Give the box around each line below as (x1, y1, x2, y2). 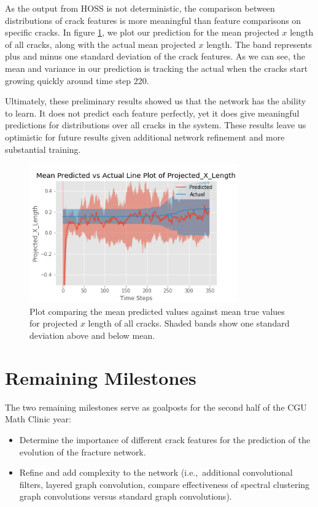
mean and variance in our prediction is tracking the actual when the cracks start (5, 61, 308, 74)
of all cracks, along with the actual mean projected (5, 37, 196, 50)
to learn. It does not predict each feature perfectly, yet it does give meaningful (5, 106, 300, 119)
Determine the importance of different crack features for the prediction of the (19, 433, 311, 446)
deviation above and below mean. (29, 329, 155, 342)
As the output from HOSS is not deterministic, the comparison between (5, 2, 275, 14)
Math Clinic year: (5, 412, 71, 425)
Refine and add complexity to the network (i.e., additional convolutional (19, 466, 293, 479)
